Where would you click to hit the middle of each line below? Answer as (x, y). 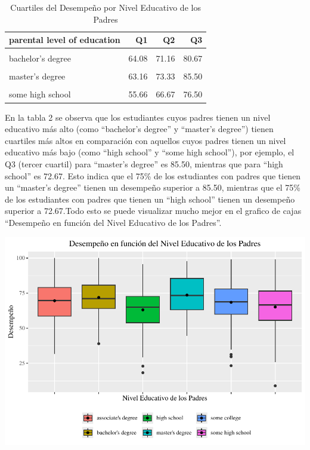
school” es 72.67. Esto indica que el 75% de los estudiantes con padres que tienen (153, 175)
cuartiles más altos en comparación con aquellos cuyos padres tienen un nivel (145, 140)
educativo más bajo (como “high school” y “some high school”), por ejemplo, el (150, 152)
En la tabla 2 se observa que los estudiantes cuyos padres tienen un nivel (138, 117)
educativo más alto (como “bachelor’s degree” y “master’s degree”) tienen (139, 129)
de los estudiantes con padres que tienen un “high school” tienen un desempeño (150, 199)
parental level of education (65, 40)
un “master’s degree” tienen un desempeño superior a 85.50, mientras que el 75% (153, 187)
